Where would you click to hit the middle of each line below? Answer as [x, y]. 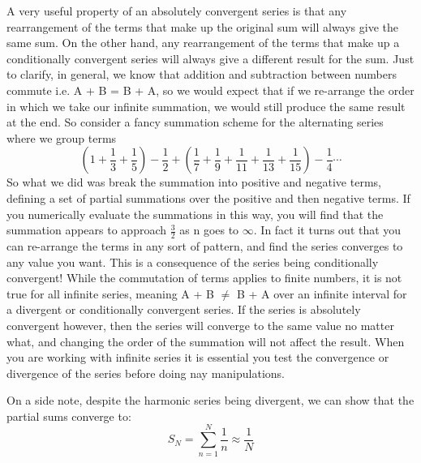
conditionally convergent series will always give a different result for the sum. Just [210, 58]
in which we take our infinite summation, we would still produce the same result [206, 106]
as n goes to [209, 230]
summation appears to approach [87, 230]
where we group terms [62, 137]
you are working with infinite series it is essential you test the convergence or [198, 357]
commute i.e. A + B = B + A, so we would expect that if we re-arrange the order [210, 90]
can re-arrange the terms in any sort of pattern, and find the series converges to [205, 245]
